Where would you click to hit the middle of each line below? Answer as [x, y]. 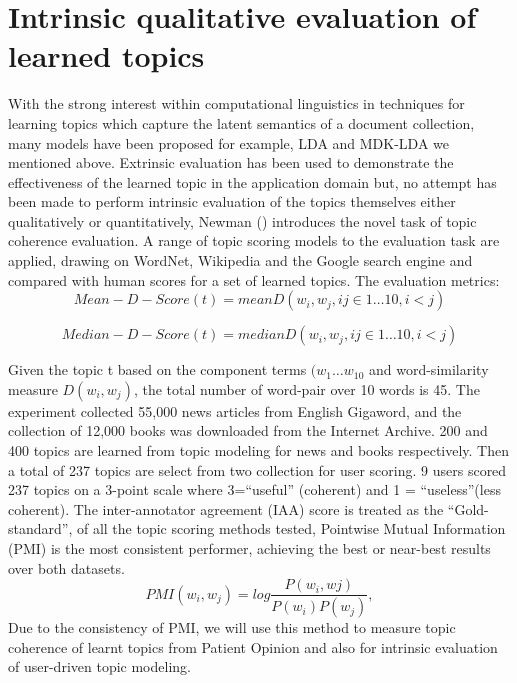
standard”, [40, 528]
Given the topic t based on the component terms [157, 369]
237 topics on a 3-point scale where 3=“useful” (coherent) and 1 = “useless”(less [254, 489]
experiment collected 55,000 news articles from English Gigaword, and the [235, 410]
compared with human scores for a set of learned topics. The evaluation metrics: [254, 279]
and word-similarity [428, 369]
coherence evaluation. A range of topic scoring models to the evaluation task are [254, 240]
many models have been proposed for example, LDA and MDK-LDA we [229, 142]
